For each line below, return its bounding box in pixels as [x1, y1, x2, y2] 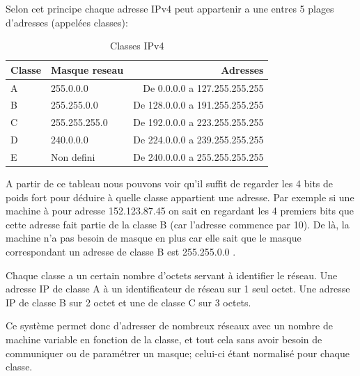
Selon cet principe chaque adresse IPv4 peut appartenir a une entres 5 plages [6, 1, 334, 15]
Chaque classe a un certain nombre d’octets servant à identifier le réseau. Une [6, 267, 338, 282]
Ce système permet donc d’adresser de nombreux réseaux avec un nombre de [6, 318, 333, 333]
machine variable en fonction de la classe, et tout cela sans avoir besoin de [6, 332, 322, 347]
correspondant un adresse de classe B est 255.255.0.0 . [6, 244, 236, 259]
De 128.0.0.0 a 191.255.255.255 [133, 97, 264, 112]
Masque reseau [51, 62, 124, 77]
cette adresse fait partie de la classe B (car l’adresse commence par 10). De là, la [6, 217, 350, 231]
